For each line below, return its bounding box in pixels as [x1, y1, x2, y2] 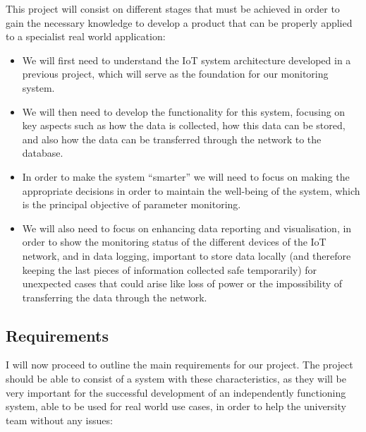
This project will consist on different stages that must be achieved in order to [6, 1, 340, 16]
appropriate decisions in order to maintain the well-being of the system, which [22, 183, 360, 198]
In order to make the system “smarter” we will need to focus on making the [22, 169, 350, 184]
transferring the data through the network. [22, 289, 207, 304]
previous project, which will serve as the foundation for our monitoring [22, 66, 329, 81]
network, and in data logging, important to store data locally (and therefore [22, 248, 351, 263]
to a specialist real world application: [6, 29, 166, 44]
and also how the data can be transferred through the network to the [22, 131, 322, 146]
